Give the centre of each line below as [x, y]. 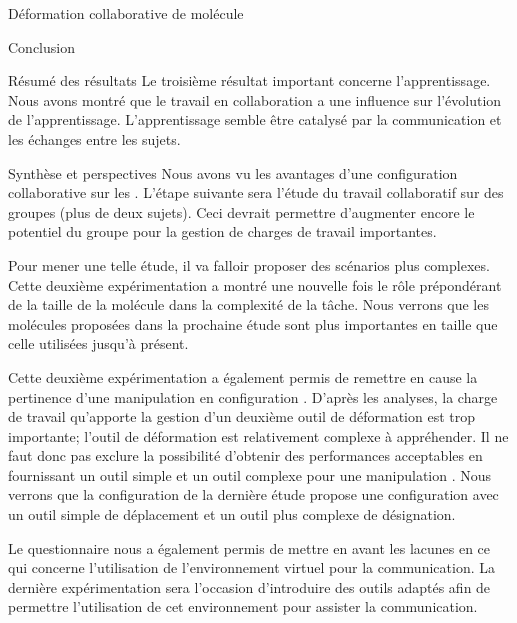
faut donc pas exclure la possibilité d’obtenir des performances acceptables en [245, 455]
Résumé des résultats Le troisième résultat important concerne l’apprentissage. [249, 80]
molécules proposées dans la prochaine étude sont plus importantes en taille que [253, 323]
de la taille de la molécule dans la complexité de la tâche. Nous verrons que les [248, 304]
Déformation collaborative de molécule [126, 13]
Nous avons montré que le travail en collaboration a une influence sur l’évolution [255, 99]
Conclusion [41, 46]
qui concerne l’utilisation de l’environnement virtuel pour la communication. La [251, 567]
